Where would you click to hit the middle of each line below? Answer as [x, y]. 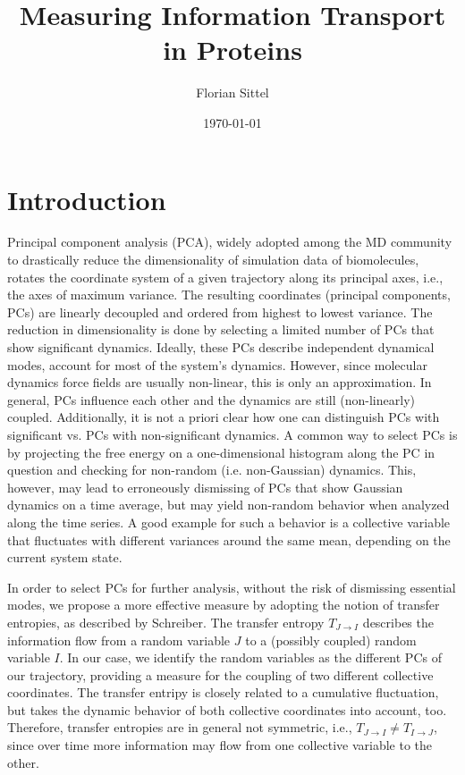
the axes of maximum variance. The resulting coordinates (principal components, [229, 295]
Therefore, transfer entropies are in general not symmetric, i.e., [180, 727]
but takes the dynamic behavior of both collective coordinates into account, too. [227, 709]
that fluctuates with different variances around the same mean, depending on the [229, 539]
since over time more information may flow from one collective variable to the [220, 745]
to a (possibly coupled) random [331, 640]
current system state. [65, 557]
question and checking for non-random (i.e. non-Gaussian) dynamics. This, [212, 470]
